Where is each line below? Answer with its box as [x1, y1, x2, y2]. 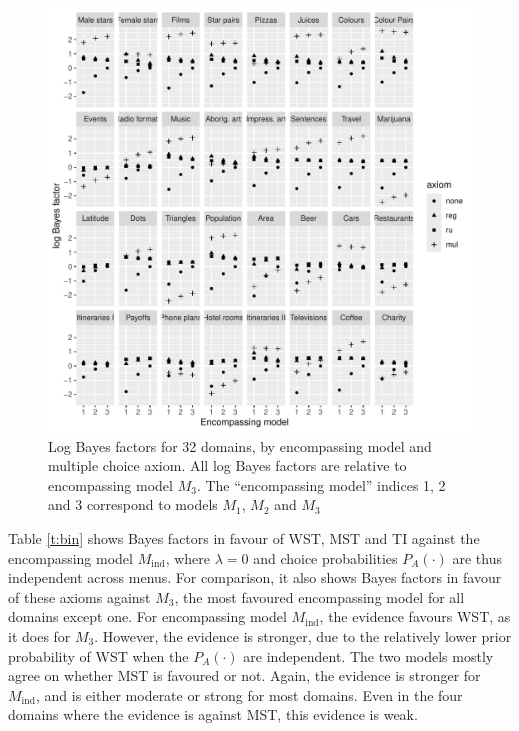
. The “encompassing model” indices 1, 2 [196, 474, 446, 495]
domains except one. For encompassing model [8, 606, 287, 627]
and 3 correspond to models [48, 494, 218, 515]
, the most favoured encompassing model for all [174, 586, 465, 607]
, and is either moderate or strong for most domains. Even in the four [36, 684, 463, 705]
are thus [452, 547, 502, 568]
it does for [8, 625, 71, 646]
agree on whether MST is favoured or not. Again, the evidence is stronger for [8, 665, 481, 686]
